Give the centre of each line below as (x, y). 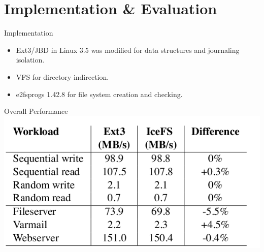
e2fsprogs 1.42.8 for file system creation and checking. (99, 94)
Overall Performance (36, 111)
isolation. (30, 60)
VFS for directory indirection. (62, 76)
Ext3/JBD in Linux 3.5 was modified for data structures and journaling (128, 50)
